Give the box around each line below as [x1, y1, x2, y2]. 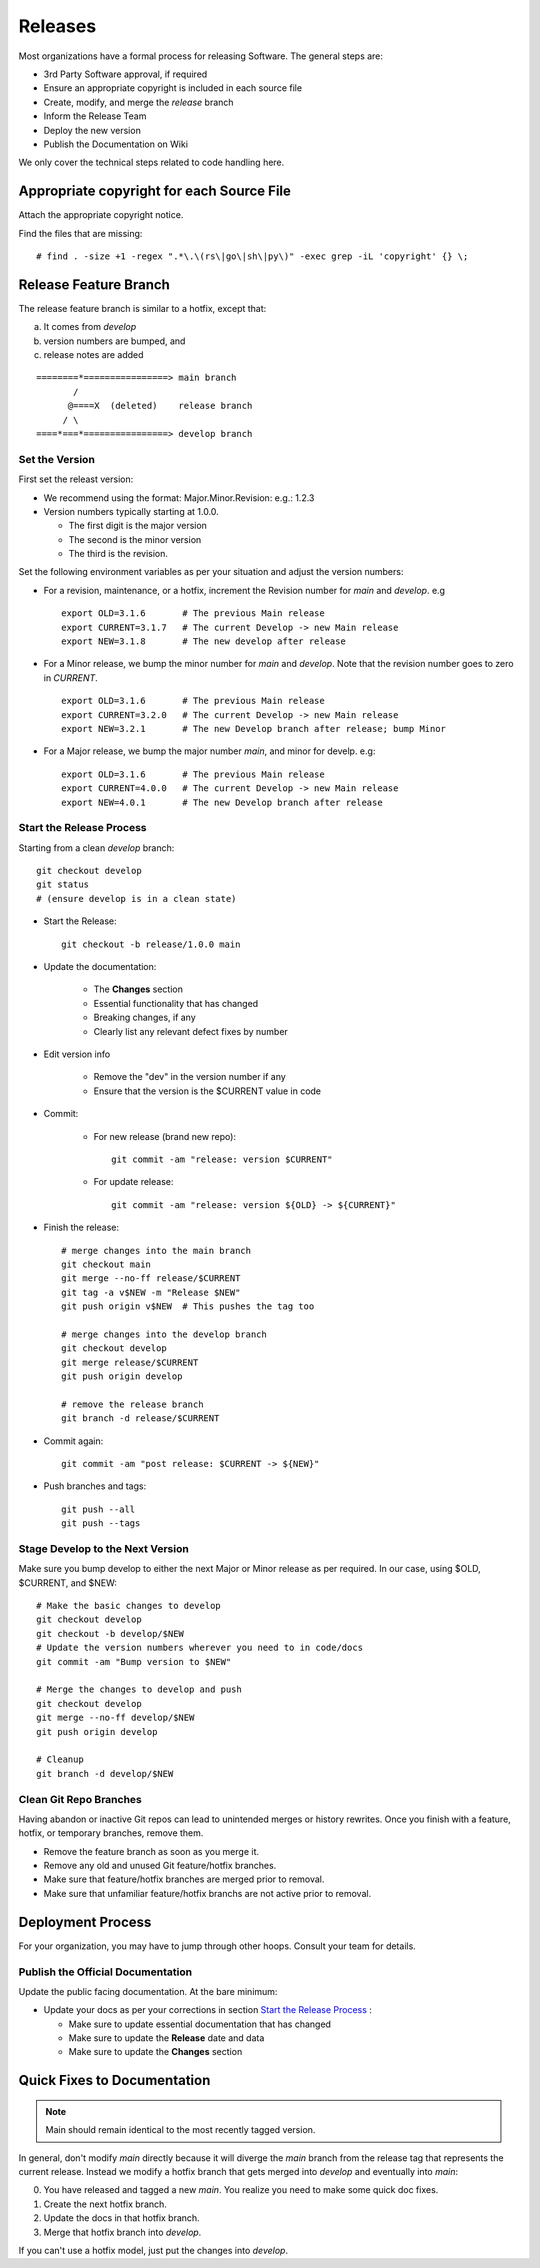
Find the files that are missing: [18, 227, 143, 239]
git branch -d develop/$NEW [36, 1768, 174, 1779]
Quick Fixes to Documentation [18, 2072, 211, 2089]
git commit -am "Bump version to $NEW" [36, 1656, 232, 1667]
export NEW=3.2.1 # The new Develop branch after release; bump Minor [61, 723, 447, 734]
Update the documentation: [43, 961, 157, 973]
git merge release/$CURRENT [61, 1356, 199, 1368]
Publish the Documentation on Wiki [43, 138, 189, 150]
